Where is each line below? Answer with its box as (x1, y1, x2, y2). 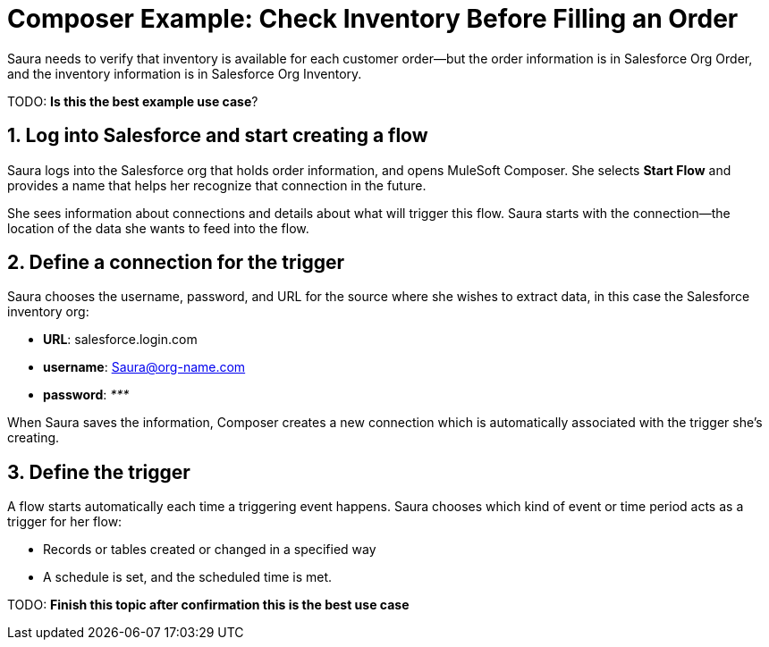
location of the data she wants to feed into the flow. (7, 220, 309, 236)
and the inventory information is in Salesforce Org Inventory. (7, 65, 362, 81)
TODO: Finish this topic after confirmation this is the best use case (7, 597, 410, 613)
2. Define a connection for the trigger (7, 251, 344, 274)
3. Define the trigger (7, 460, 190, 483)
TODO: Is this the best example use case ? (7, 93, 258, 109)
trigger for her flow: (7, 514, 123, 530)
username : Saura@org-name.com (43, 359, 246, 375)
